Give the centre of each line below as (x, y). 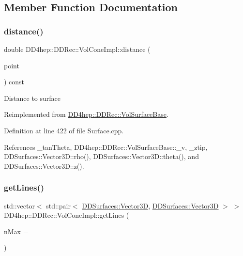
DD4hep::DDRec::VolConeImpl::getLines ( (67, 215)
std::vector (19, 205)
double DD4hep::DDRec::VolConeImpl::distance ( (77, 49)
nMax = (16, 231)
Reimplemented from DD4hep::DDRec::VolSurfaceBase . (86, 114)
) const (14, 82)
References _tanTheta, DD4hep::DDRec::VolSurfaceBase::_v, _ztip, (106, 147)
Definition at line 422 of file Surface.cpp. (64, 130)
